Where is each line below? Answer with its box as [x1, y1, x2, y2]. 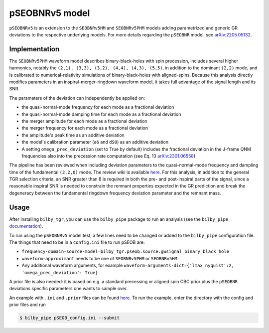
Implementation [9, 45, 60, 53]
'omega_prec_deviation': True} [21, 270, 98, 275]
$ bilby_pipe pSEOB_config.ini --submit [19, 315, 120, 321]
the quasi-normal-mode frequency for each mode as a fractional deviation [21, 104, 174, 110]
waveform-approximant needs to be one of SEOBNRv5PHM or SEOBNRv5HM [21, 255, 178, 261]
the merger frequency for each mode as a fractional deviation [21, 125, 148, 131]
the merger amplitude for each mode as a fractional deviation [21, 118, 147, 124]
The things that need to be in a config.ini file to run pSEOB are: [9, 239, 145, 245]
